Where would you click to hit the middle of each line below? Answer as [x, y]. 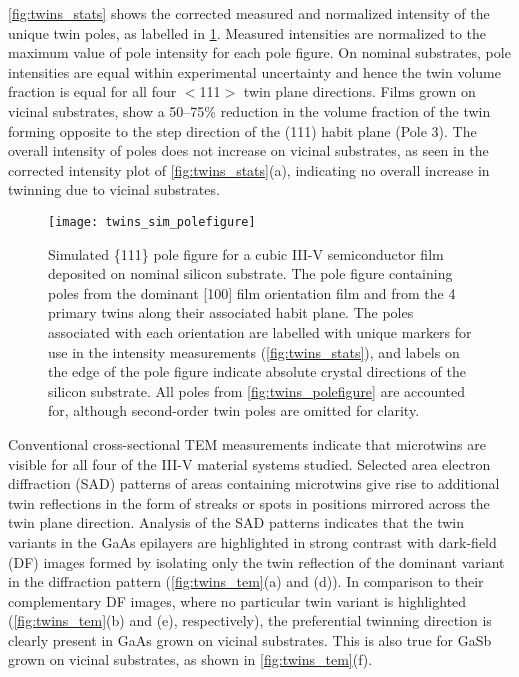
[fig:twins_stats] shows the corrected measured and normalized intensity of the [249, 13]
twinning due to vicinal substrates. [114, 189]
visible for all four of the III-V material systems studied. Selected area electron [249, 463]
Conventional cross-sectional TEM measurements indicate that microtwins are [247, 443]
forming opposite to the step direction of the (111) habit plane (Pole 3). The [242, 130]
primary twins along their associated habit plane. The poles [231, 312]
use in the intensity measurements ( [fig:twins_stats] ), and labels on [254, 351]
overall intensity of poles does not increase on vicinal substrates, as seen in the [248, 150]
